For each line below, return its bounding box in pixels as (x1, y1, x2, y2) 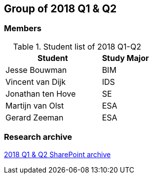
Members (4, 23, 41, 34)
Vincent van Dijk (5, 76, 66, 87)
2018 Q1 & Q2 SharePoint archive (4, 150, 111, 159)
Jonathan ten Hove (5, 88, 76, 99)
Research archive (4, 132, 73, 142)
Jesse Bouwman (5, 64, 67, 75)
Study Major (102, 53, 149, 63)
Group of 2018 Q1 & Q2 (4, 2, 117, 15)
